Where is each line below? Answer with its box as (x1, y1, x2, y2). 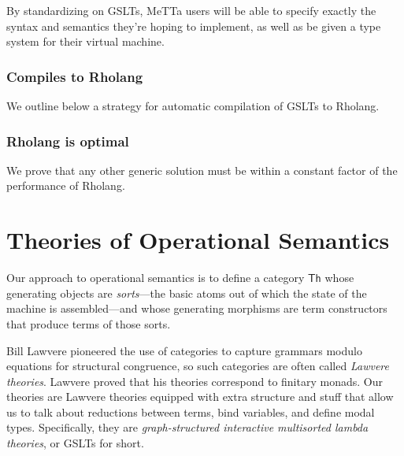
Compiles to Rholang (6, 66, 143, 86)
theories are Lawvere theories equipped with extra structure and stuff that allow (6, 388, 394, 405)
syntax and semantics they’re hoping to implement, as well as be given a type (6, 17, 381, 34)
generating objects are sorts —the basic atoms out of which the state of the (6, 284, 367, 301)
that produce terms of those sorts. (6, 315, 171, 332)
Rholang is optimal (6, 131, 129, 150)
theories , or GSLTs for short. (6, 435, 144, 451)
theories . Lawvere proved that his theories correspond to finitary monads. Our (6, 373, 383, 389)
